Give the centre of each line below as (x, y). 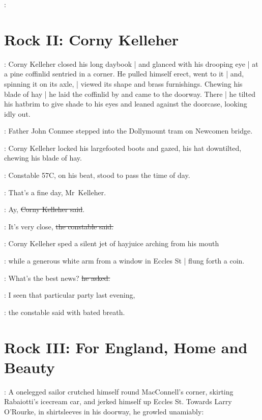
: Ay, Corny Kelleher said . (45, 209)
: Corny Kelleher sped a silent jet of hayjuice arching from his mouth (112, 243)
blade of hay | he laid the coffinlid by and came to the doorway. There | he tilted (130, 94)
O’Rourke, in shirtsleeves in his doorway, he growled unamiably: (104, 411)
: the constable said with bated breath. (65, 312)
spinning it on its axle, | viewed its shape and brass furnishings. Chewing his (123, 83)
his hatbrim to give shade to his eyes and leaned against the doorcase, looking (126, 104)
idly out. (17, 113)
